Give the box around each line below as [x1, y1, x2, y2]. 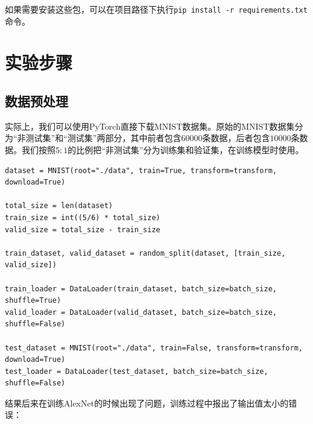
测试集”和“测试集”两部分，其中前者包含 [25, 131, 182, 144]
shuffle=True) [5, 296, 62, 305]
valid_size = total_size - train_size [5, 225, 160, 234]
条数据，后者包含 [202, 131, 270, 144]
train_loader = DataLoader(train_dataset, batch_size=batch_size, [5, 284, 277, 293]
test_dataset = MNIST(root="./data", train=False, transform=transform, [5, 343, 303, 352]
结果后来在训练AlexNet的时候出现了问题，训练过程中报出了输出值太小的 [5, 396, 289, 409]
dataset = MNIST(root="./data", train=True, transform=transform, [5, 166, 277, 175]
